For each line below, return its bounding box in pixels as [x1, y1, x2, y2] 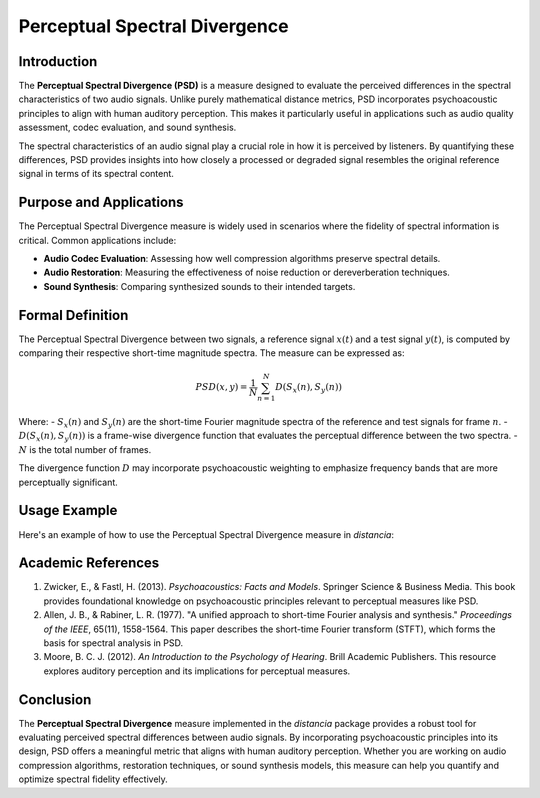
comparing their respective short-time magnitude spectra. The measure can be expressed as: [18, 347, 405, 359]
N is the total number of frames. [18, 443, 152, 455]
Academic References [18, 555, 160, 572]
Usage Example [18, 502, 118, 519]
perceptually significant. [18, 476, 119, 488]
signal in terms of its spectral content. [18, 168, 175, 180]
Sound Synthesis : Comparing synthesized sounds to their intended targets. [43, 280, 356, 292]
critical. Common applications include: [18, 234, 177, 246]
